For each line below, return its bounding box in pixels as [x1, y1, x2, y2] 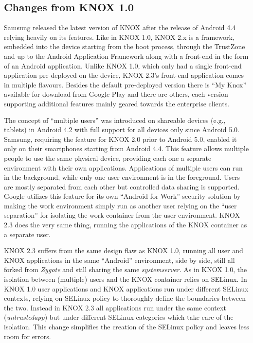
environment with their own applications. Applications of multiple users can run [4, 162, 243, 172]
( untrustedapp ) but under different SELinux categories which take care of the [4, 312, 234, 322]
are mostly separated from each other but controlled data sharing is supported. [4, 181, 240, 191]
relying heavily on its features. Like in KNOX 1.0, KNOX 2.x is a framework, [4, 32, 235, 42]
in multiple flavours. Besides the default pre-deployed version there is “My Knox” [4, 79, 247, 89]
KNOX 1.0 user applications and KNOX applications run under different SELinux [4, 283, 249, 293]
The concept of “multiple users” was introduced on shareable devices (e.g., [4, 115, 226, 125]
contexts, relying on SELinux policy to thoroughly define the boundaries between [4, 293, 246, 303]
